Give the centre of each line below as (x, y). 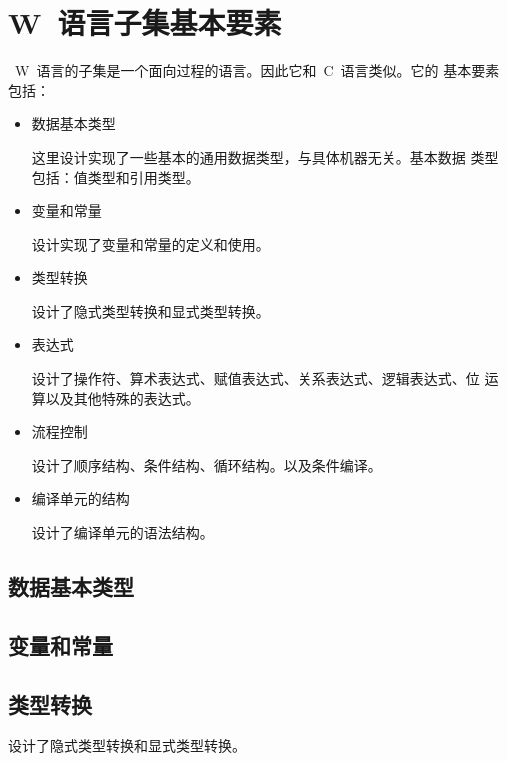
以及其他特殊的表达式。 (122, 397)
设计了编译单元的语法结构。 (122, 532)
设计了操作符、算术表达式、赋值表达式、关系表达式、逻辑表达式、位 (255, 378)
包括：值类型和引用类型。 (115, 176)
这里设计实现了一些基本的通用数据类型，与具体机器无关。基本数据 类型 (265, 156)
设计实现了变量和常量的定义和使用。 (150, 243)
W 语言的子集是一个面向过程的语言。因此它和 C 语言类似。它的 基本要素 (257, 70)
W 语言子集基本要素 (145, 22)
